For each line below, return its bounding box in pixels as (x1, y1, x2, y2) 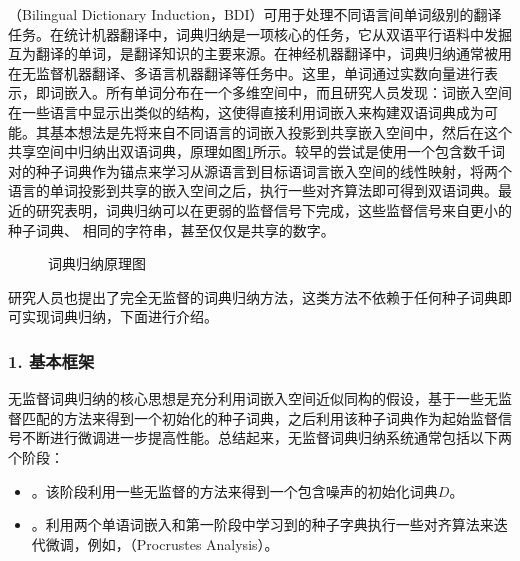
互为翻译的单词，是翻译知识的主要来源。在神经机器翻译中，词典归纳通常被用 (8, 43, 512, 64)
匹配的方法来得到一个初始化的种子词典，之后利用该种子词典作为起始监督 (21, 407, 498, 428)
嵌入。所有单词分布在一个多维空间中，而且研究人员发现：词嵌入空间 (63, 82, 512, 103)
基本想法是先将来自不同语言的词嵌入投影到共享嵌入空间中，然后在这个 (49, 121, 512, 142)
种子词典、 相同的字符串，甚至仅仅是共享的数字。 (8, 219, 335, 240)
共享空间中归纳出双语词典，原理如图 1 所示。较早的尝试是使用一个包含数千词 (8, 141, 505, 162)
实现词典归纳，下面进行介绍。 (21, 306, 218, 327)
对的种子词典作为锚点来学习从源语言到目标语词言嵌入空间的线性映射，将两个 (8, 160, 512, 181)
